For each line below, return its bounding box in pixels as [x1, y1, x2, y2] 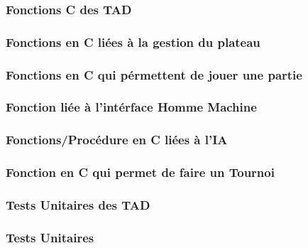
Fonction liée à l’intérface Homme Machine [6, 98, 257, 116]
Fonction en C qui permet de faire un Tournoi [6, 163, 275, 181]
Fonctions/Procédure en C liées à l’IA [6, 131, 228, 149]
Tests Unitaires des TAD [6, 195, 150, 213]
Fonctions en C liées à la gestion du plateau [6, 33, 260, 50]
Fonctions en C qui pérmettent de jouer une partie [6, 65, 302, 83]
